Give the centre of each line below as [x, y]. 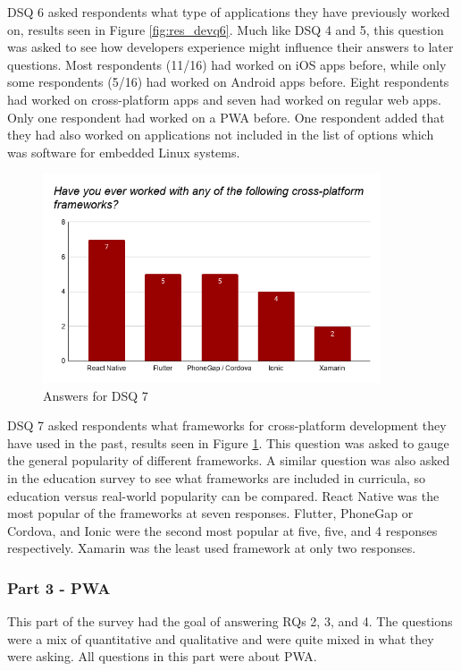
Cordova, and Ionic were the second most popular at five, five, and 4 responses [222, 530]
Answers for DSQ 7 [96, 395]
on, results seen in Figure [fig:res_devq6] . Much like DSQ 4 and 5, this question [226, 29]
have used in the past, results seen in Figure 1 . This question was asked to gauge [228, 442]
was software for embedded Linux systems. [124, 152]
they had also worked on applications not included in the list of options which [221, 135]
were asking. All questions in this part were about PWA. [162, 656]
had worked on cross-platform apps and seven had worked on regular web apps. [224, 99]
